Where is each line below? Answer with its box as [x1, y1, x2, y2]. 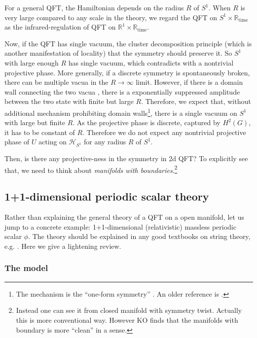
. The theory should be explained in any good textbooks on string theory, [28, 231, 251, 241]
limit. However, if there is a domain [136, 77, 243, 87]
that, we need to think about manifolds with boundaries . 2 [4, 163, 178, 175]
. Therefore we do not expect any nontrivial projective [82, 127, 246, 137]
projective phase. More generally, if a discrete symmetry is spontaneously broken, [4, 67, 250, 77]
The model [4, 262, 48, 274]
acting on [38, 136, 67, 147]
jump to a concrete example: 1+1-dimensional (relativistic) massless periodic [4, 221, 236, 232]
